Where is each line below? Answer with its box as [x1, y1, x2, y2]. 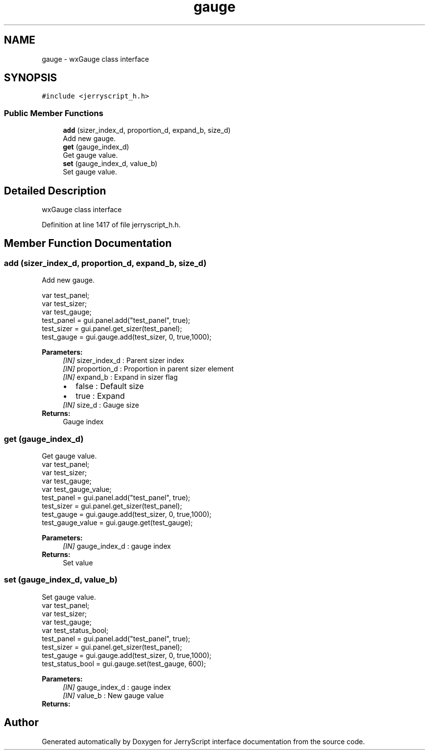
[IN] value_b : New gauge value [63, 691, 164, 700]
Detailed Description [4, 184, 106, 197]
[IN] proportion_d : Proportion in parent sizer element [63, 365, 234, 373]
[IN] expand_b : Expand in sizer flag [63, 373, 178, 382]
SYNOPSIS [4, 72, 57, 84]
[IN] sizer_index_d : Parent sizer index [63, 356, 185, 365]
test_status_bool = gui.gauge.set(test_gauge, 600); [42, 659, 206, 668]
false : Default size [75, 381, 144, 391]
